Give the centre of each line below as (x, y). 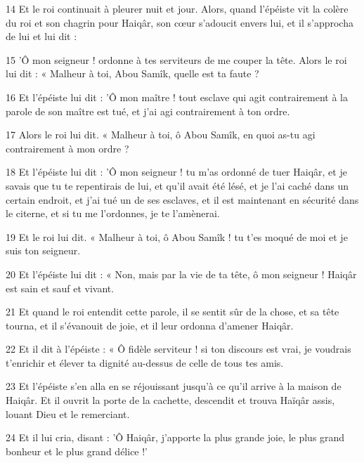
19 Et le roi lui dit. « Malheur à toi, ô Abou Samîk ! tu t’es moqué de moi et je (177, 236)
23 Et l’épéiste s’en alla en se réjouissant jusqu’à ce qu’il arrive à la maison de (174, 386)
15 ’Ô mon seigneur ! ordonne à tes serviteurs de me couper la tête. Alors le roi (176, 59)
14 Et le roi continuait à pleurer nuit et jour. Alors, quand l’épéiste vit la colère (177, 8)
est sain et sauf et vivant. (60, 288)
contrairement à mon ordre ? (67, 148)
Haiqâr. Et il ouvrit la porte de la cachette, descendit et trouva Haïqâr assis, (170, 400)
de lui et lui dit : (41, 36)
